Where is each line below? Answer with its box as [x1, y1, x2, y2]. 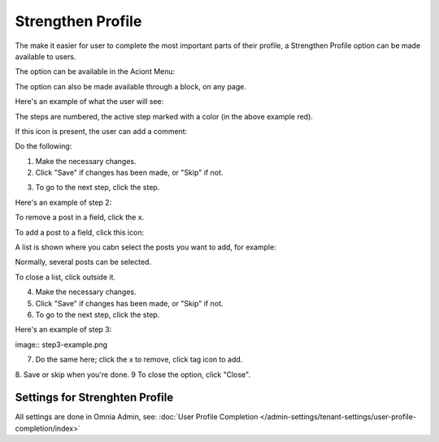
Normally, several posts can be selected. [15, 257, 152, 267]
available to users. [15, 51, 76, 61]
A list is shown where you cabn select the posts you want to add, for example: [15, 242, 276, 252]
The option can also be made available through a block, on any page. [15, 81, 247, 91]
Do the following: [15, 141, 72, 151]
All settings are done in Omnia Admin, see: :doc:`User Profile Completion [15, 412, 259, 422]
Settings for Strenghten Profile [15, 391, 174, 405]
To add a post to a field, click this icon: [15, 227, 145, 237]
